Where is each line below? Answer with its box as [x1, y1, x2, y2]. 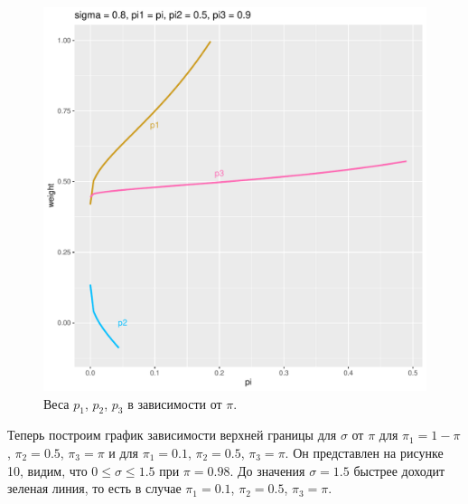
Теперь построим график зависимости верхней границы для [7, 425, 337, 444]
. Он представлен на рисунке [285, 442, 444, 461]
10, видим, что [7, 461, 88, 480]
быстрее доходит [353, 461, 445, 480]
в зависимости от [127, 394, 222, 413]
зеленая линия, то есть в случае [7, 479, 182, 498]
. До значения [229, 461, 305, 480]
